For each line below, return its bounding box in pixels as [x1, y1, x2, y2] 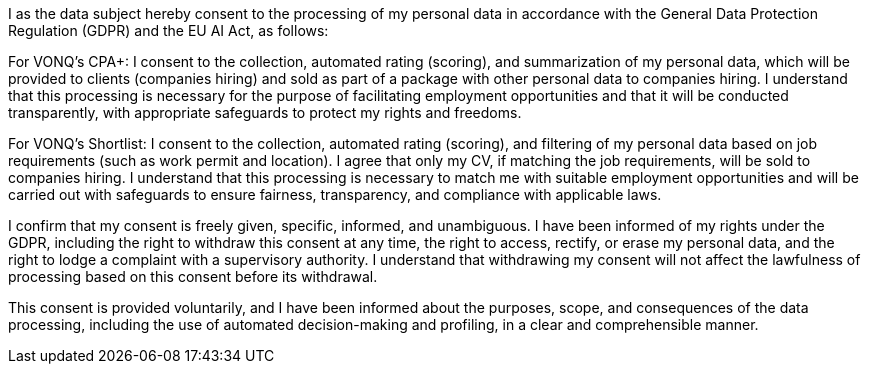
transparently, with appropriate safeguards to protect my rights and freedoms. [8, 104, 522, 121]
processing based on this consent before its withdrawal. [8, 268, 378, 285]
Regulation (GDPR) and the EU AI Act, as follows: [8, 22, 329, 39]
